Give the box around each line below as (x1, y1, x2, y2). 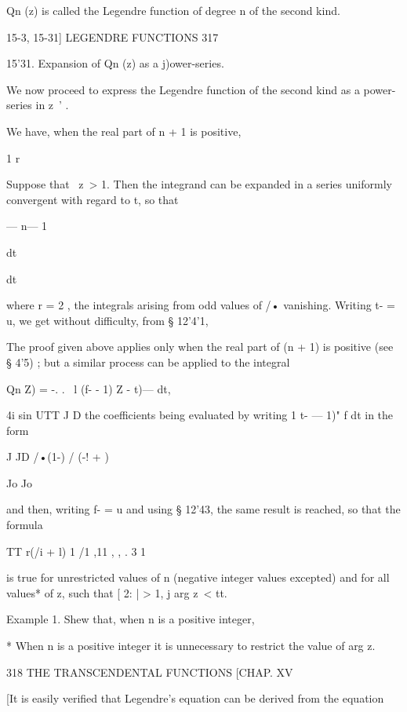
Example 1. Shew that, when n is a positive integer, (6, 611, 255, 627)
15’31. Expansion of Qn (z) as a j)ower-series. (6, 55, 224, 71)
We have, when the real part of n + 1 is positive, (6, 122, 242, 139)
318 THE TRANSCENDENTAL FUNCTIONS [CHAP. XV (6, 663, 293, 680)
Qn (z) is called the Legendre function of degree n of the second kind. (6, 2, 340, 18)
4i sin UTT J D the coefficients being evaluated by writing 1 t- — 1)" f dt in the (6, 407, 394, 423)
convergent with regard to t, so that (6, 191, 179, 207)
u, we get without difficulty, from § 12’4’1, (6, 312, 209, 328)
